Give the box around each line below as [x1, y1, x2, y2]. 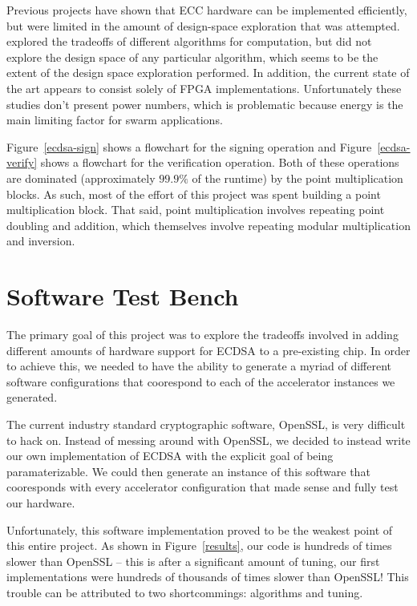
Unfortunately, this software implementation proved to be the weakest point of [6, 521, 393, 538]
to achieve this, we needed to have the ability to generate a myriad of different [6, 358, 392, 374]
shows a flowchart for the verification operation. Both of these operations [40, 154, 399, 171]
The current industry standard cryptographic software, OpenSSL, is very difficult [6, 416, 406, 432]
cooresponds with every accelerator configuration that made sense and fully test [6, 479, 399, 495]
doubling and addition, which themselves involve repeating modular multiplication [6, 216, 411, 233]
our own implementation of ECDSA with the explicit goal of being [6, 447, 334, 464]
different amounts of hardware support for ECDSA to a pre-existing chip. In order [6, 341, 411, 358]
